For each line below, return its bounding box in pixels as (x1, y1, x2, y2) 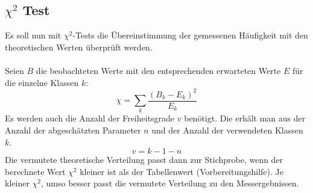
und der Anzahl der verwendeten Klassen (151, 124, 303, 136)
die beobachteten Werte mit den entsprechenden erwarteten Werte (36, 64, 281, 76)
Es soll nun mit (5, 29, 62, 41)
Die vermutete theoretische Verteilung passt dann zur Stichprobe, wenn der (5, 153, 283, 166)
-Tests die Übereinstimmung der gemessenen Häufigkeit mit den (72, 29, 308, 41)
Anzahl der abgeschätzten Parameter (5, 124, 141, 136)
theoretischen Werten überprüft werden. (5, 40, 153, 53)
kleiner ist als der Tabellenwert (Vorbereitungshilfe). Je (80, 165, 283, 177)
